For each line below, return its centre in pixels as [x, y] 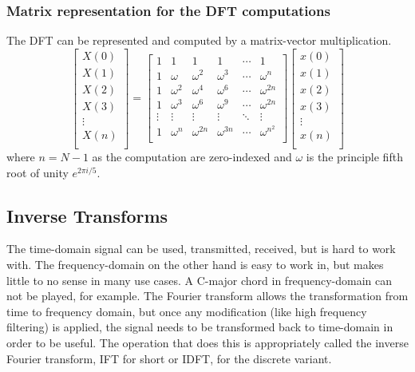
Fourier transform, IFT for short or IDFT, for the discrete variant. [169, 358]
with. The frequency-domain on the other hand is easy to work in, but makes [195, 265]
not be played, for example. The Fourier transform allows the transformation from [207, 296]
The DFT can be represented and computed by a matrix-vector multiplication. [199, 40]
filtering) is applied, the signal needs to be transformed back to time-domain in [200, 327]
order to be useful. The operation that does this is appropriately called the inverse [207, 342]
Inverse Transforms [87, 215]
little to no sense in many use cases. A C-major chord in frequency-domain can [200, 280]
